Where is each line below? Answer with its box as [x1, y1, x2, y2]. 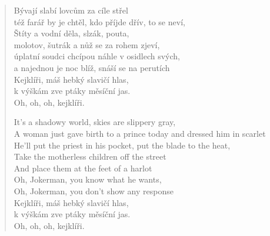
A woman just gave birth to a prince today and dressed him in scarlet [14, 127, 266, 139]
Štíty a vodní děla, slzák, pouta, [14, 27, 129, 39]
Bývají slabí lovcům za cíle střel [14, 4, 128, 16]
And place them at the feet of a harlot [14, 161, 152, 174]
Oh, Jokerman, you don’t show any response [14, 184, 174, 197]
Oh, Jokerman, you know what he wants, [14, 173, 162, 186]
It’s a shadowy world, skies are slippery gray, [14, 116, 176, 128]
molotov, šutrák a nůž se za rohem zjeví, [14, 38, 160, 50]
